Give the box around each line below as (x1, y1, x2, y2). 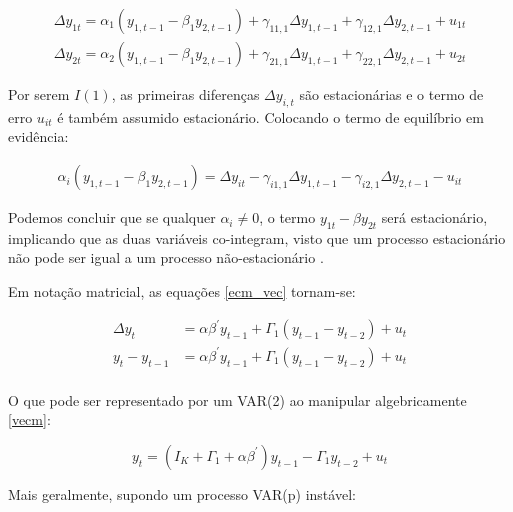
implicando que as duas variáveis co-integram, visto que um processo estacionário (8, 227, 506, 248)
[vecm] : (8, 409, 51, 430)
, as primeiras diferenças (111, 84, 260, 105)
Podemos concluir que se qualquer (8, 207, 216, 228)
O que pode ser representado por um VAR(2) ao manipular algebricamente (8, 389, 467, 410)
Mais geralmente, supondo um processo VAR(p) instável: (8, 483, 356, 504)
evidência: (8, 126, 69, 147)
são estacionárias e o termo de (299, 84, 484, 105)
